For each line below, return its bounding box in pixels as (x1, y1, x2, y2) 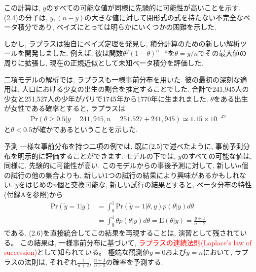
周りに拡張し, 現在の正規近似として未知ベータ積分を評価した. (4, 57, 204, 68)
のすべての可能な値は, (181, 150, 252, 161)
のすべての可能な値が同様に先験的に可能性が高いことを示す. (46, 2, 241, 12)
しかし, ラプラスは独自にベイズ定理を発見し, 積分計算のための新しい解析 (4, 38, 240, 48)
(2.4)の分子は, (4, 12, 48, 22)
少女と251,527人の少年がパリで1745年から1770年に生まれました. (4, 93, 208, 103)
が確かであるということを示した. (32, 124, 138, 135)
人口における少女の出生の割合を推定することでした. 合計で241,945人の (22, 84, 249, 94)
